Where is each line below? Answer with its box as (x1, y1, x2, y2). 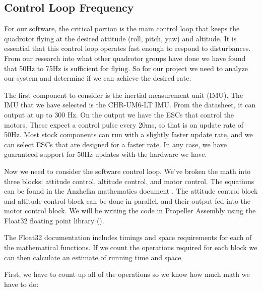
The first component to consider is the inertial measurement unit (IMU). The (4, 89, 243, 100)
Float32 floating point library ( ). (4, 215, 104, 225)
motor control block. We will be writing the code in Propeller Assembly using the (4, 205, 256, 216)
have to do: (4, 278, 39, 289)
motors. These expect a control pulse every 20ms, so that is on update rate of (4, 119, 244, 130)
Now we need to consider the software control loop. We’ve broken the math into (4, 165, 251, 176)
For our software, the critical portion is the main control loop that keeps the (4, 23, 240, 34)
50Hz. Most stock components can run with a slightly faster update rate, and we (4, 129, 253, 140)
